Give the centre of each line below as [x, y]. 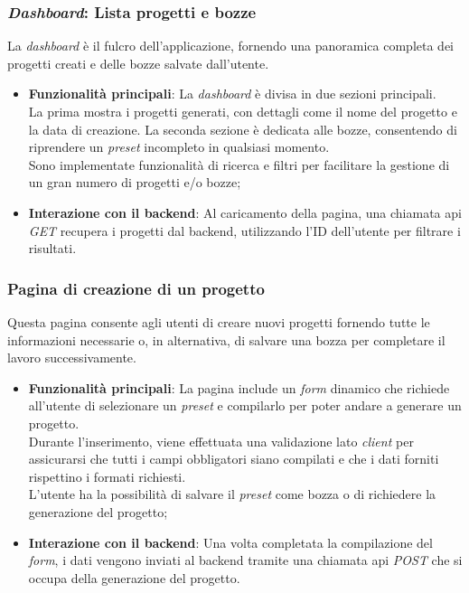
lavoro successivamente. [72, 358]
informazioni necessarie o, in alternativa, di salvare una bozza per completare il [226, 339]
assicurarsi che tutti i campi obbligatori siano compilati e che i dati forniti [234, 459]
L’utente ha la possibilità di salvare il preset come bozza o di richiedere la [232, 494]
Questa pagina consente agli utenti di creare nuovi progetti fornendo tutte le [219, 321]
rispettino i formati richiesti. [107, 476]
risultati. [52, 248]
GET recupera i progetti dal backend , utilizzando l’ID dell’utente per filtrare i [244, 230]
